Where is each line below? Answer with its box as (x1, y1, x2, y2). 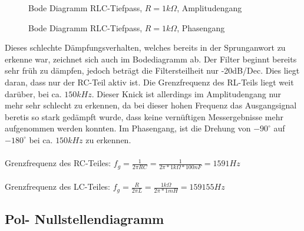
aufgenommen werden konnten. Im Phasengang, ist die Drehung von (5, 122, 251, 134)
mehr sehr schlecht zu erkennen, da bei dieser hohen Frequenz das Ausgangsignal (5, 99, 297, 111)
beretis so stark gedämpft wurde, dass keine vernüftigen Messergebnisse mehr (5, 110, 284, 123)
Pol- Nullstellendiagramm (5, 210, 164, 228)
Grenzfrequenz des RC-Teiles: (5, 157, 111, 169)
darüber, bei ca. (5, 87, 62, 100)
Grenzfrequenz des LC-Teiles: (5, 180, 111, 193)
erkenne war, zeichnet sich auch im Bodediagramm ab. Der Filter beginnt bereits (5, 52, 297, 65)
